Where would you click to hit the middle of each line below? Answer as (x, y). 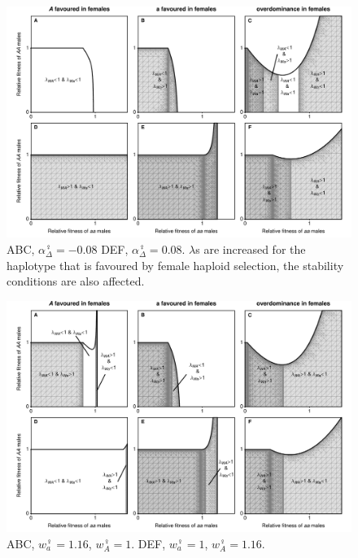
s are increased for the (251, 249)
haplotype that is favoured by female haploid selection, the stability (175, 265)
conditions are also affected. (76, 281)
